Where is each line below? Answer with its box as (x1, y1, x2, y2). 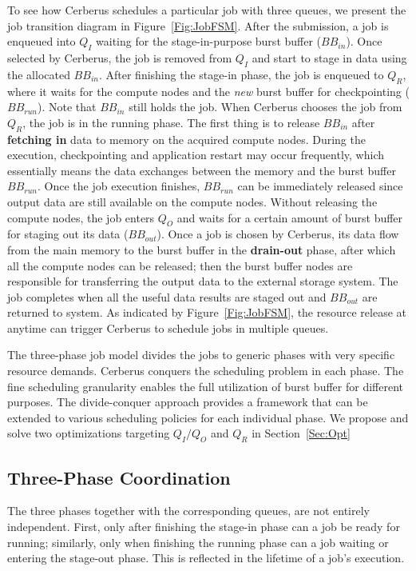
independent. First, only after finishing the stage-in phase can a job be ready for (7, 518, 400, 535)
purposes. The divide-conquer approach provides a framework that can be (7, 393, 368, 410)
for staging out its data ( (7, 226, 129, 242)
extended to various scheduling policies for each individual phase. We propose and (7, 409, 409, 425)
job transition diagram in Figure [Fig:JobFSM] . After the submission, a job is (7, 17, 389, 34)
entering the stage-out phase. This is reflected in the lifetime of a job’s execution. (7, 549, 405, 566)
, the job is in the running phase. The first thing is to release (22, 114, 320, 130)
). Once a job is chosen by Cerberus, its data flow (156, 226, 399, 242)
